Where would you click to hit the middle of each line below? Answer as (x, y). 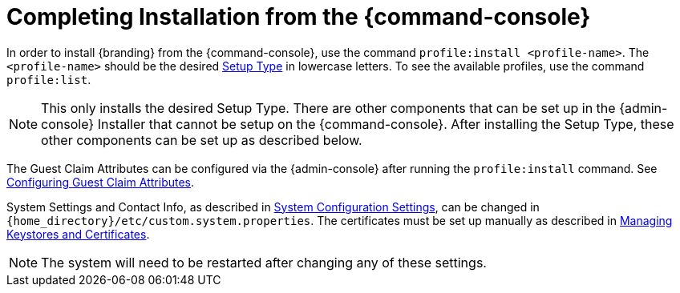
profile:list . (49, 79)
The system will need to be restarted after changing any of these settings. (264, 262)
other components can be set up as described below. (202, 140)
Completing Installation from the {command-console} (299, 17)
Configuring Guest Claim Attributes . (101, 182)
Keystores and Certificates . (78, 234)
